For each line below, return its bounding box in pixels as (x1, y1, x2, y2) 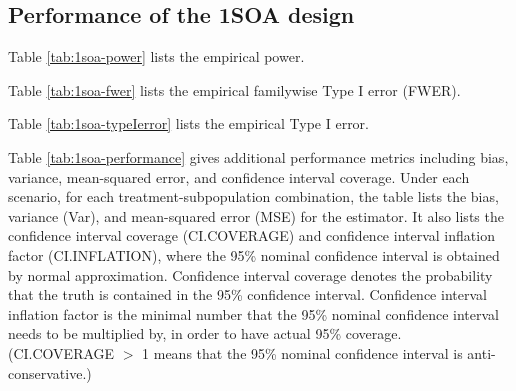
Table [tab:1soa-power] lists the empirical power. (8, 46, 305, 67)
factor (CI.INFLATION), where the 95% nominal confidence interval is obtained (8, 244, 500, 265)
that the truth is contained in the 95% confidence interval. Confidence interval (8, 284, 487, 305)
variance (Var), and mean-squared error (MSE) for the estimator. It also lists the (8, 205, 504, 226)
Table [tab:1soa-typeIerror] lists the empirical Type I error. (8, 113, 370, 134)
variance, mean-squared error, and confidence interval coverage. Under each (8, 166, 470, 187)
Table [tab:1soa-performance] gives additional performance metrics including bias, (8, 146, 509, 167)
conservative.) (8, 362, 92, 383)
